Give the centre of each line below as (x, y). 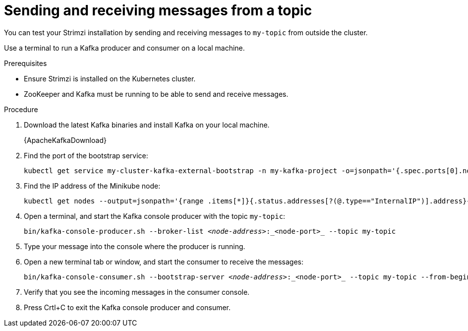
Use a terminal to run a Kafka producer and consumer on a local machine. (124, 48)
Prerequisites (26, 63)
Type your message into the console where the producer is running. (135, 246)
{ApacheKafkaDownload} (65, 140)
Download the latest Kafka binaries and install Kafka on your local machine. (147, 125)
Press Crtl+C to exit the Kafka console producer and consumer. (127, 307)
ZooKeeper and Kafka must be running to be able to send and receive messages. (156, 94)
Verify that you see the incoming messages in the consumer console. (137, 292)
